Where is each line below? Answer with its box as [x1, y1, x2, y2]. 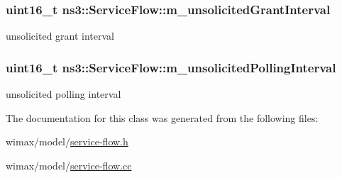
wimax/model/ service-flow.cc [6, 157, 132, 172]
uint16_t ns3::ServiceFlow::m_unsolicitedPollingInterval [6, 58, 336, 76]
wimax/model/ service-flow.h [6, 134, 128, 149]
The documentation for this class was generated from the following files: [6, 110, 319, 125]
